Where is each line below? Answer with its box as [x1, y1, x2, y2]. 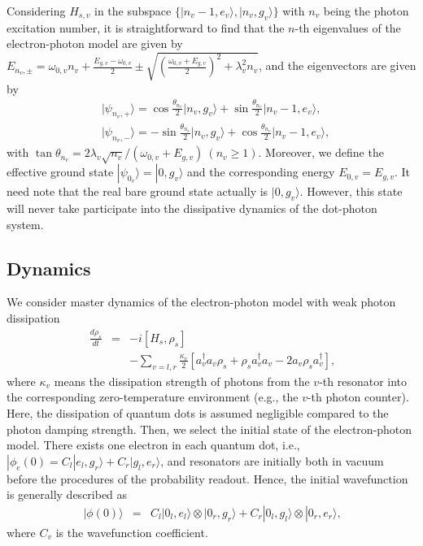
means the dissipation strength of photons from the [54, 372, 310, 389]
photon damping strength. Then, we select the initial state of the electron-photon [7, 420, 412, 437]
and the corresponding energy [187, 163, 335, 180]
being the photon [323, 2, 409, 19]
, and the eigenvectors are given [259, 57, 416, 74]
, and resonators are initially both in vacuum [160, 452, 384, 469]
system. [7, 215, 44, 232]
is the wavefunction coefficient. [55, 523, 208, 540]
